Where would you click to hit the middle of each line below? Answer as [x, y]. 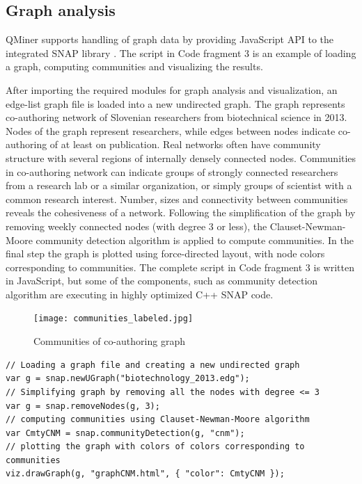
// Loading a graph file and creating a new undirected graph [153, 365]
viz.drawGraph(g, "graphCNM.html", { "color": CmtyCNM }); [145, 474]
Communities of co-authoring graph [109, 341]
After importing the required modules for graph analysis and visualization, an [172, 89]
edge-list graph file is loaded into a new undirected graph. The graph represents [175, 103]
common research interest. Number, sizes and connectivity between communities [177, 199]
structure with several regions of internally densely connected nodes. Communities [181, 158]
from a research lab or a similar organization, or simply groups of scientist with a [179, 185]
